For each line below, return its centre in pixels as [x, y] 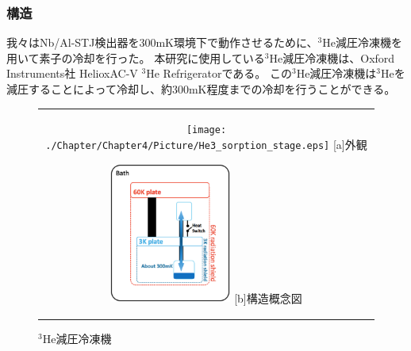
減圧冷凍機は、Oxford [339, 57]
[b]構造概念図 [268, 298]
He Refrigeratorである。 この [219, 73]
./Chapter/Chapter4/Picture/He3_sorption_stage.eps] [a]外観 [206, 144]
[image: [206, 130]
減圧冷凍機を [369, 42]
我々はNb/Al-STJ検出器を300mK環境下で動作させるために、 [162, 42]
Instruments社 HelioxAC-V [72, 73]
